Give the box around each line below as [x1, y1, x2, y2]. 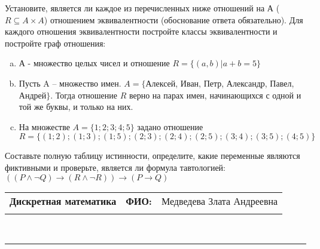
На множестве [19, 120, 70, 133]
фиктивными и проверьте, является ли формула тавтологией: [5, 161, 225, 173]
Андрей [19, 88, 47, 101]
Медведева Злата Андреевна [161, 193, 278, 208]
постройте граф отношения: [5, 36, 106, 49]
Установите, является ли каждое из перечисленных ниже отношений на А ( [5, 2, 280, 14]
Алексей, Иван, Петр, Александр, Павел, [145, 76, 294, 89]
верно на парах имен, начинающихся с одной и [129, 88, 301, 101]
